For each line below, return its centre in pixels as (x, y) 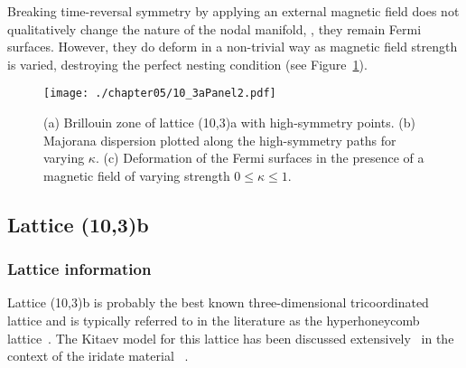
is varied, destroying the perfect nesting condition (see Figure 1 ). (187, 64)
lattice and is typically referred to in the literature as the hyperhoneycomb (214, 320)
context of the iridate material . (98, 356)
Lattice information (79, 269)
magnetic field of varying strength (137, 175)
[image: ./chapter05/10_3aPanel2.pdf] (160, 94)
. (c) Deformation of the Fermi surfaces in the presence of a (260, 158)
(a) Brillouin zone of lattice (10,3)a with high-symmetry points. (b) (229, 123)
